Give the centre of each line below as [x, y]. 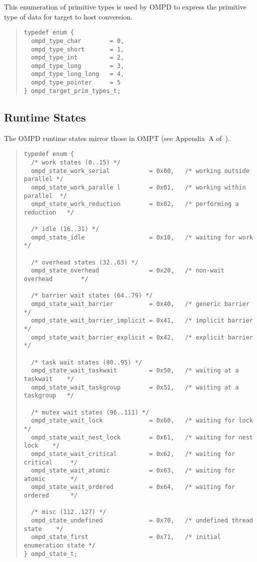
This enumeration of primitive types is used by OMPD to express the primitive [125, 6]
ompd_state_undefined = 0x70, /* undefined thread [142, 521]
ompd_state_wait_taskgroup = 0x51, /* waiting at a [135, 387]
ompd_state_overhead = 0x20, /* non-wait [128, 271]
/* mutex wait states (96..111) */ [90, 412]
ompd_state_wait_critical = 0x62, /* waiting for [133, 454]
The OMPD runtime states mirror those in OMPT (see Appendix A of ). [117, 138]
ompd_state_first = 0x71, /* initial [126, 537]
